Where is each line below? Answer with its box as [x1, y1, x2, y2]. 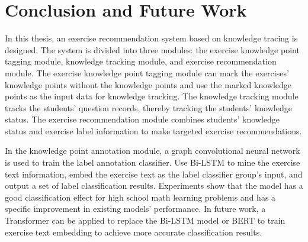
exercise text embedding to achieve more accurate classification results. [5, 225, 262, 238]
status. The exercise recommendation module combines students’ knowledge [5, 113, 280, 125]
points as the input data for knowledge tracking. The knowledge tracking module [5, 90, 299, 102]
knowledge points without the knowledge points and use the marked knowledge [5, 78, 292, 91]
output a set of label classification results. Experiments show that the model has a [5, 179, 303, 192]
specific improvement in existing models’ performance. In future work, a [5, 202, 266, 215]
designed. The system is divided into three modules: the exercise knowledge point [5, 43, 300, 56]
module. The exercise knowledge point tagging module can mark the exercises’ [5, 66, 289, 79]
